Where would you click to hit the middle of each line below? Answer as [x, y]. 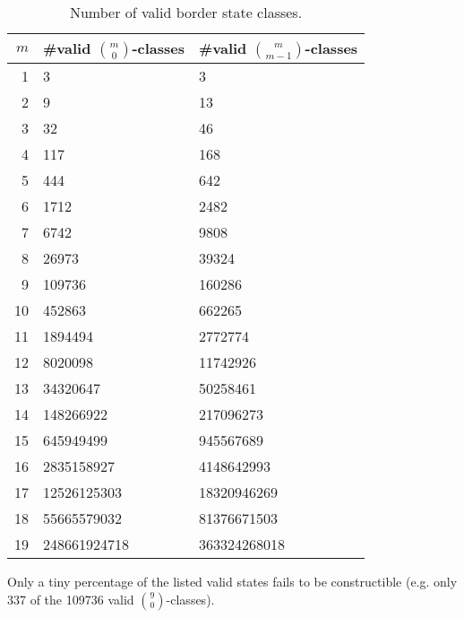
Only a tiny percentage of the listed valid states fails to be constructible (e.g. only [232, 581]
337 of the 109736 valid [71, 599]
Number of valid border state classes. [186, 12]
